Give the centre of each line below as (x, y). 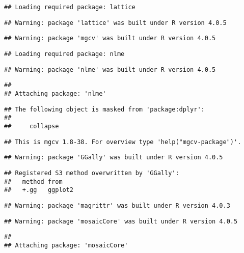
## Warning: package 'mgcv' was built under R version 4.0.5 (110, 38)
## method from (33, 181)
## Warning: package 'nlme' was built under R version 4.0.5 (110, 69)
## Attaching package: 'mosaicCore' (66, 245)
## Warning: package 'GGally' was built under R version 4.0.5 (114, 158)
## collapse (32, 126)
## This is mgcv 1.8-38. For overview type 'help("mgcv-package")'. (123, 142)
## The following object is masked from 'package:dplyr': (104, 109)
